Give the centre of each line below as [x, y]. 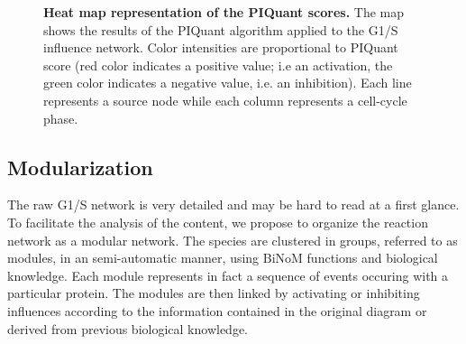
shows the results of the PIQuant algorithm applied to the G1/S [221, 29]
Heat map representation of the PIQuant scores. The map [224, 12]
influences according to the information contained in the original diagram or [217, 310]
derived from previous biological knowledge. [128, 328]
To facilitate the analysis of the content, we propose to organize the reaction [218, 222]
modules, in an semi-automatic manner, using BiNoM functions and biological [223, 258]
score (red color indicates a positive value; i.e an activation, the [218, 65]
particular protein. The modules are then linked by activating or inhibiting [214, 293]
